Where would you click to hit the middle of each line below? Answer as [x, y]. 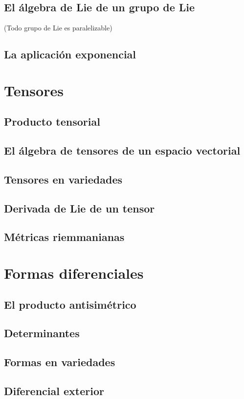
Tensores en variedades [63, 179]
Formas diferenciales [74, 273]
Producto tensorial [52, 121]
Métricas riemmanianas [64, 237]
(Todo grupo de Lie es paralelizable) [58, 28]
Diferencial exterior [54, 390]
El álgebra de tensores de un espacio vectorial [122, 150]
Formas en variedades [60, 362]
